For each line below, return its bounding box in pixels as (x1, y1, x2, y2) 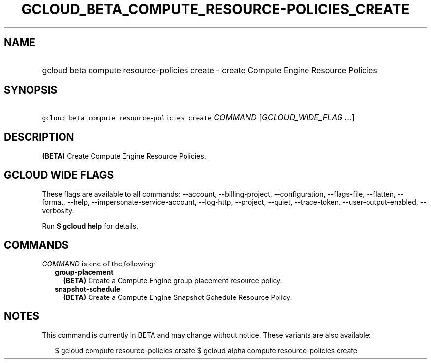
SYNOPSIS (4, 84, 58, 97)
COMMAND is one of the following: (42, 259, 155, 268)
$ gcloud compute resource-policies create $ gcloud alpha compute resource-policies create (55, 346, 357, 355)
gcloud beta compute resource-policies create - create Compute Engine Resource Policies (42, 65, 377, 75)
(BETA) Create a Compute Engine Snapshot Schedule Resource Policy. (63, 293, 292, 301)
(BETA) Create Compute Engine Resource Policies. (42, 152, 206, 161)
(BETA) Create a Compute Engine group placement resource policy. (63, 276, 282, 285)
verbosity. (42, 206, 74, 215)
